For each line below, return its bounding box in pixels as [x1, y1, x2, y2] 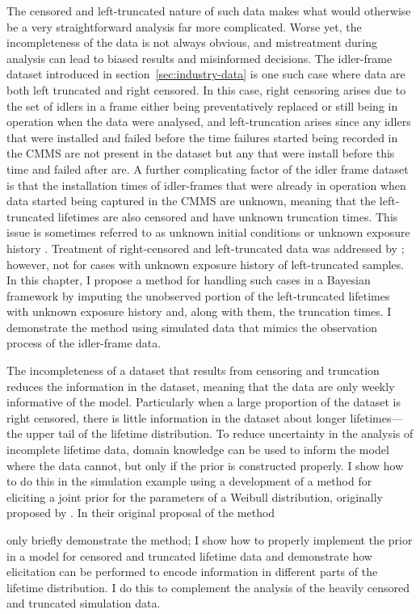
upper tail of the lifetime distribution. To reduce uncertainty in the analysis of [26, 425, 414, 442]
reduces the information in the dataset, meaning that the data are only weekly [6, 377, 395, 394]
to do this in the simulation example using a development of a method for [6, 473, 372, 490]
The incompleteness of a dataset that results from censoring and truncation [6, 362, 380, 379]
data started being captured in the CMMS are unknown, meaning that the [6, 192, 376, 209]
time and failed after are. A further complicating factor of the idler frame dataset [6, 160, 409, 177]
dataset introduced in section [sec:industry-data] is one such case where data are [6, 65, 405, 82]
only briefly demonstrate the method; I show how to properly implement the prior [6, 532, 413, 548]
